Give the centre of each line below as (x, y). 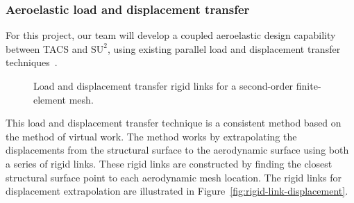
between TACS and (47, 48)
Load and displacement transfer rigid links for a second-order (163, 86)
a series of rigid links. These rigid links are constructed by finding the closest (169, 163)
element (50, 99)
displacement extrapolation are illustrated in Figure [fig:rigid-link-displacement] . (177, 191)
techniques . (32, 62)
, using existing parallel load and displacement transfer (224, 48)
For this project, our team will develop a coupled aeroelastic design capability (171, 35)
